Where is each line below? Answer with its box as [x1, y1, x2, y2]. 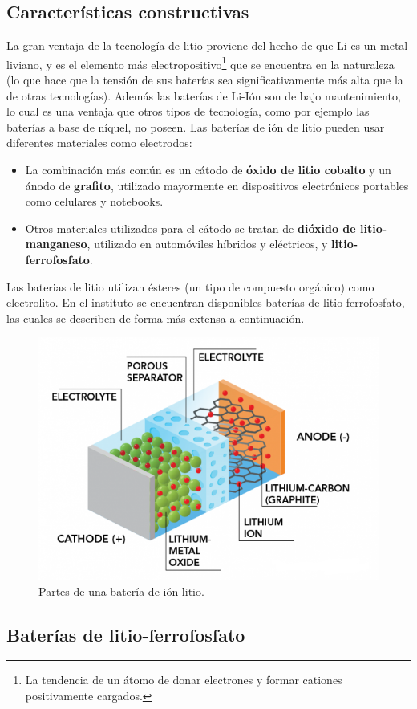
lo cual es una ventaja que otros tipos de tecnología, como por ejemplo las [6, 103, 370, 120]
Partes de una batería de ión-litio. [38, 582, 204, 599]
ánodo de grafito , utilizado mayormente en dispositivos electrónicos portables [25, 177, 409, 194]
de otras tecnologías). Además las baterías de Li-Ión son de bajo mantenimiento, [6, 87, 401, 104]
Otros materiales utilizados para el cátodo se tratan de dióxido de [25, 219, 356, 236]
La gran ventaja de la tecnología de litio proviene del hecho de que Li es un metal [6, 37, 408, 54]
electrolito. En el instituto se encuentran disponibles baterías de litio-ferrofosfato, [6, 294, 405, 311]
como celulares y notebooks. [25, 193, 164, 210]
